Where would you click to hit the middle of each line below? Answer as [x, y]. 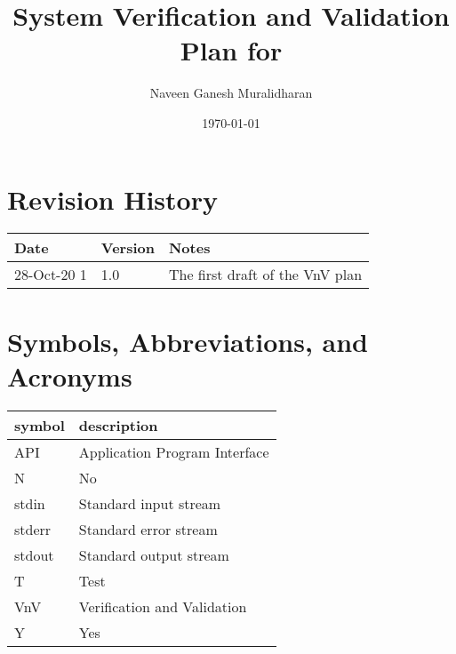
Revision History [112, 199]
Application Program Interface [174, 451]
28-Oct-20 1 [51, 275]
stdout [34, 554]
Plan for [231, 50]
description [118, 425]
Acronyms [70, 375]
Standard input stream [150, 503]
